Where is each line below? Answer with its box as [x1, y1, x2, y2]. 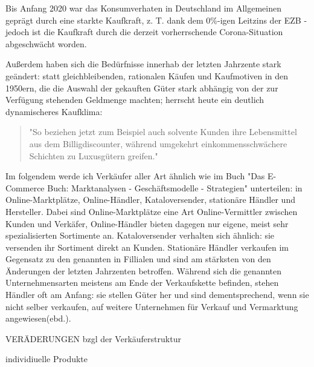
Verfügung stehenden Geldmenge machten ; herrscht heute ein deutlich [5, 93, 264, 106]
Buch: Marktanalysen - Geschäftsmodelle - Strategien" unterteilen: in [47, 181, 303, 194]
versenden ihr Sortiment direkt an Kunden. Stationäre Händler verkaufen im [5, 240, 289, 253]
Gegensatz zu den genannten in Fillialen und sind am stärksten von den [5, 253, 271, 265]
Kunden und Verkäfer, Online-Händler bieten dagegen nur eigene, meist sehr [5, 217, 289, 230]
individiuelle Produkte [5, 352, 88, 365]
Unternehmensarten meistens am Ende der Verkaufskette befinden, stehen [5, 276, 279, 289]
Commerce [5, 181, 45, 194]
